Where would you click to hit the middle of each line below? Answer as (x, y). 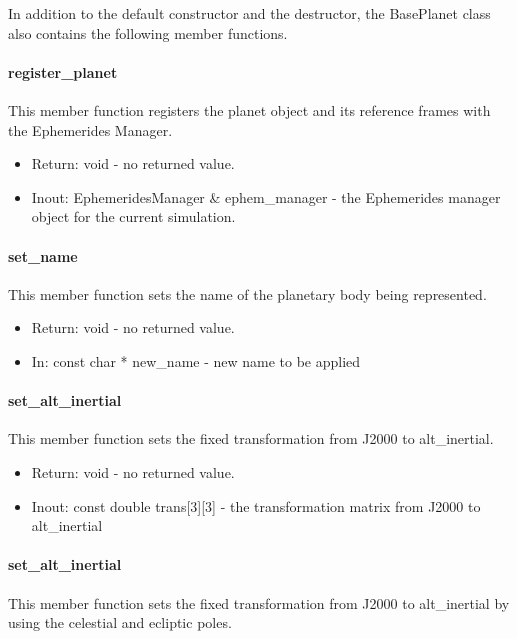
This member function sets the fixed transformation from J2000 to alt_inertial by (259, 602)
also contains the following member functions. (148, 32)
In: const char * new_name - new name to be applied (196, 360)
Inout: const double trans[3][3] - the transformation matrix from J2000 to (256, 505)
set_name (43, 255)
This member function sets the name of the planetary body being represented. (247, 293)
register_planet (63, 71)
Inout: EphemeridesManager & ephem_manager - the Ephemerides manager (266, 196)
